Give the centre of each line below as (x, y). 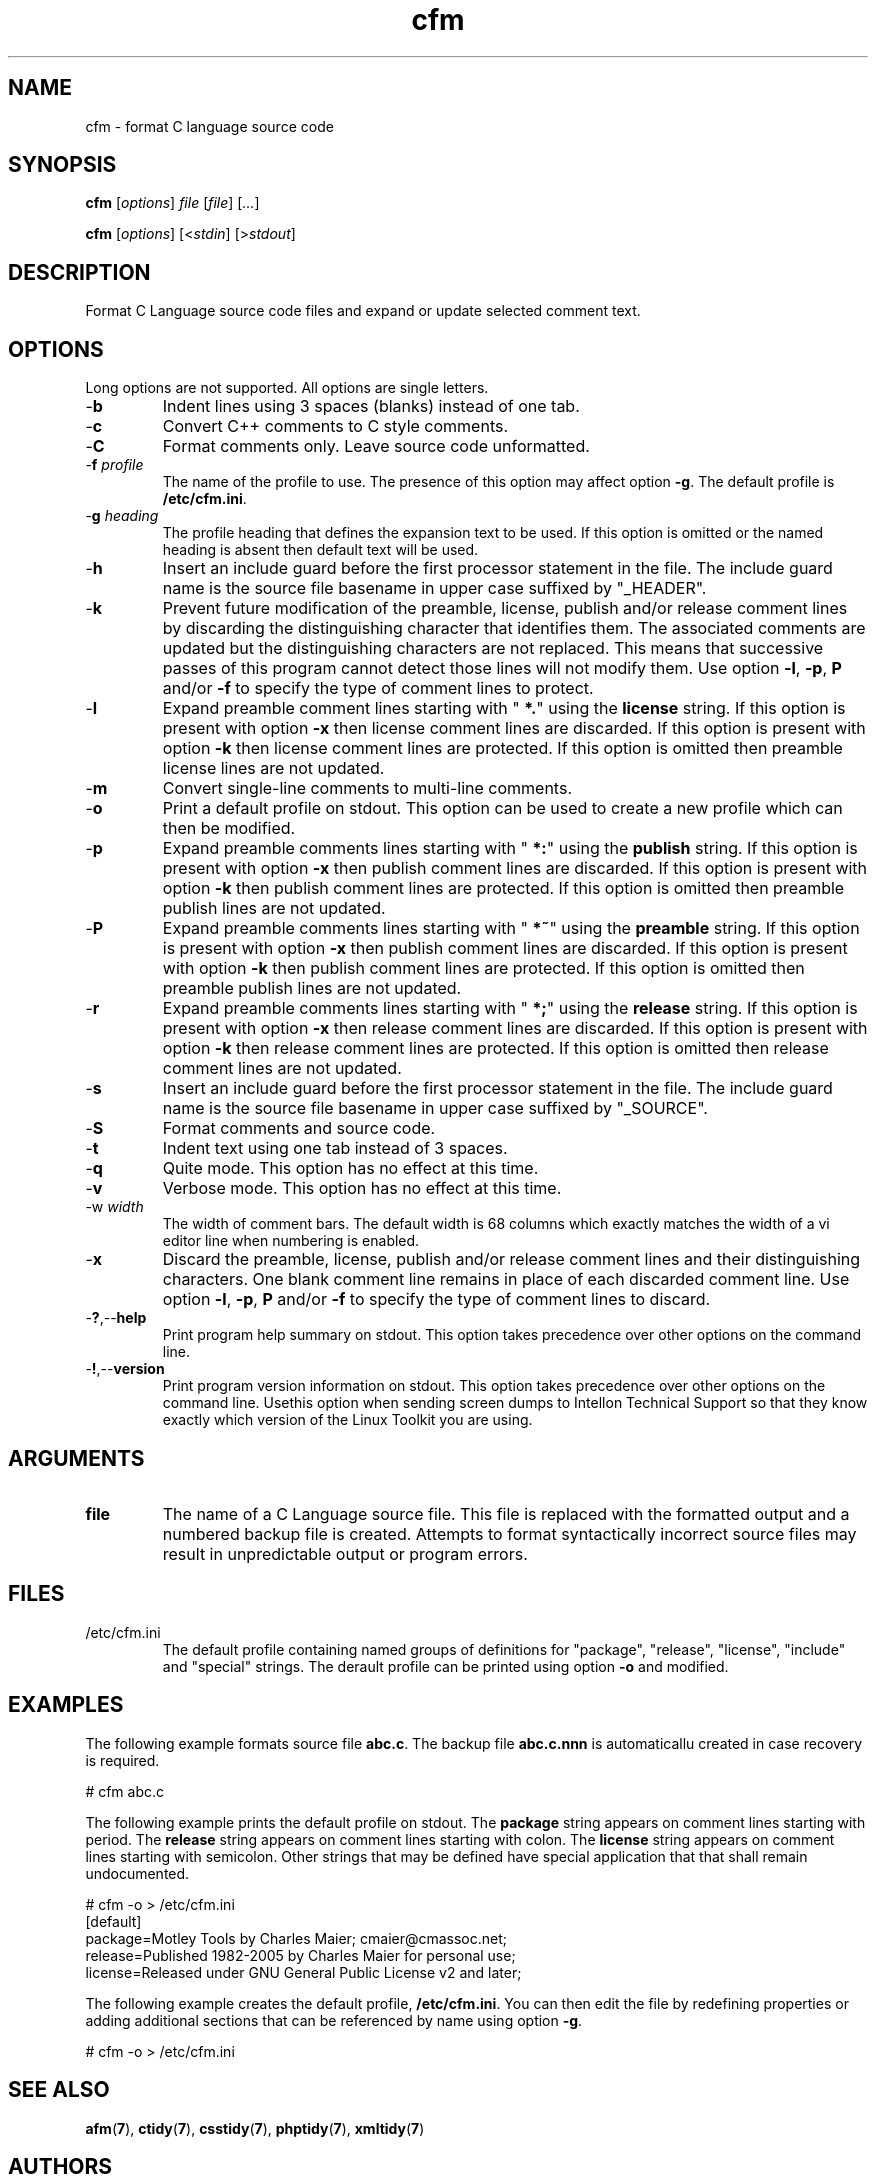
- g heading (122, 516)
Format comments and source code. (299, 1128)
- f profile (114, 465)
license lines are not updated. (273, 768)
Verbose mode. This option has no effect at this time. (362, 1188)
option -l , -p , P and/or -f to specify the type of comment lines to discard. (436, 1299)
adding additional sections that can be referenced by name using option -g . (334, 2020)
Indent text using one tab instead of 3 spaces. (335, 1148)
